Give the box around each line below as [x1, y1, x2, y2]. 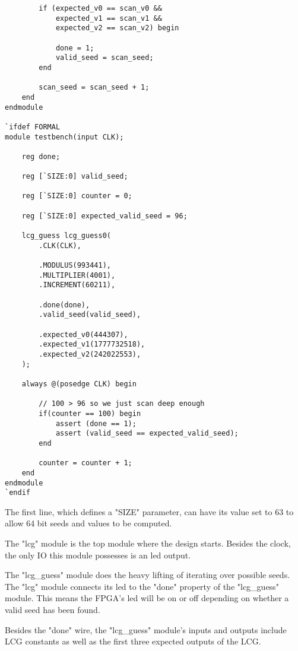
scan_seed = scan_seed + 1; [39, 83, 150, 92]
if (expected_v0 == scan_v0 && [39, 4, 162, 12]
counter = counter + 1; [39, 459, 132, 468]
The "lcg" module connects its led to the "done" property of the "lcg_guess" [5, 580, 279, 592]
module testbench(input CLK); [5, 132, 124, 141]
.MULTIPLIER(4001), [39, 271, 116, 280]
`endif [5, 488, 30, 497]
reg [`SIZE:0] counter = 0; [21, 192, 132, 201]
